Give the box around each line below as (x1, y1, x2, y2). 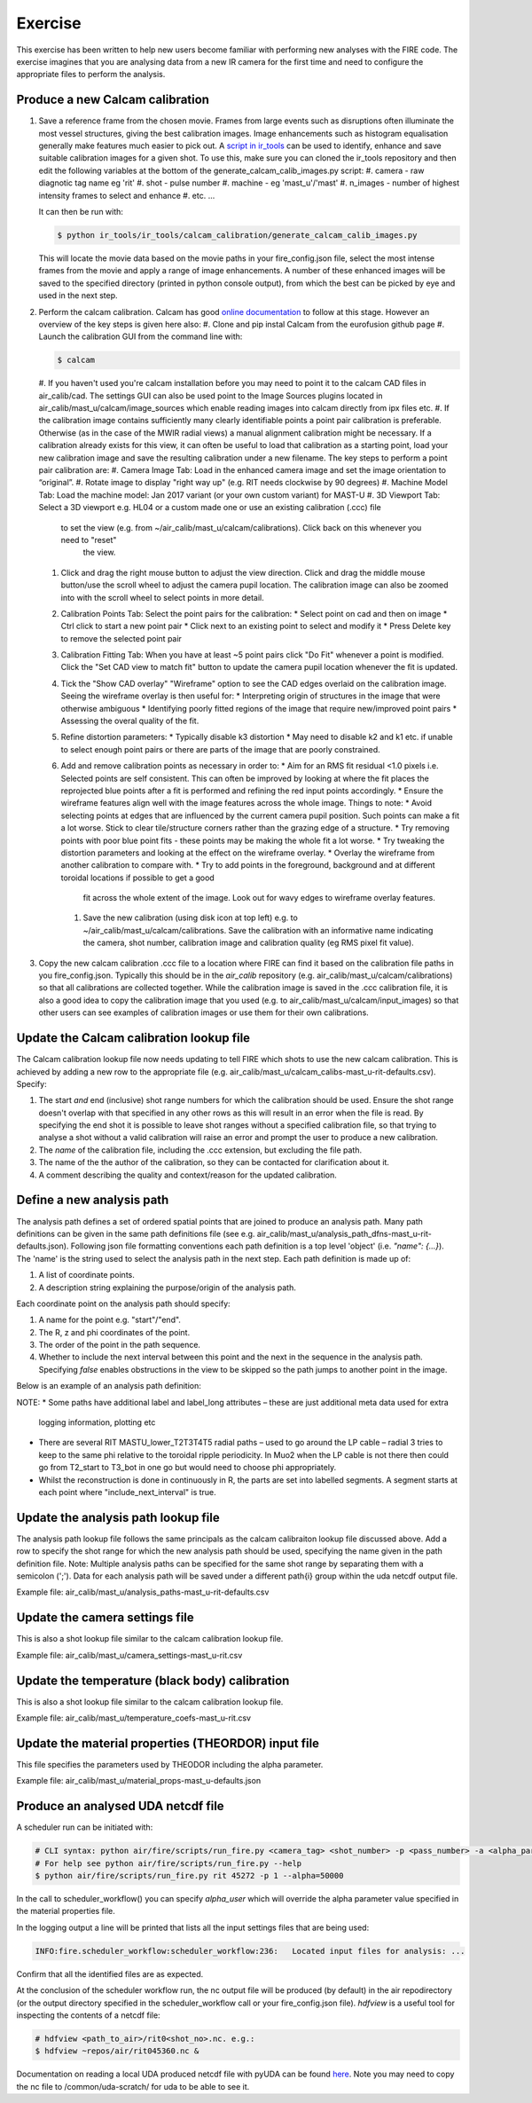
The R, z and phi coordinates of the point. (38, 1327, 191, 1337)
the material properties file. (16, 1906, 115, 1917)
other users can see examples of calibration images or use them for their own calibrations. (38, 1007, 370, 1018)
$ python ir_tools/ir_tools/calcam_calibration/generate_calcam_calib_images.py (57, 230, 418, 240)
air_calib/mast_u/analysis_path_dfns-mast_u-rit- (256, 1228, 432, 1239)
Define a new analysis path (16, 1193, 169, 1208)
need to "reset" (60, 534, 117, 545)
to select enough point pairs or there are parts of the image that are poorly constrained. (60, 744, 380, 754)
